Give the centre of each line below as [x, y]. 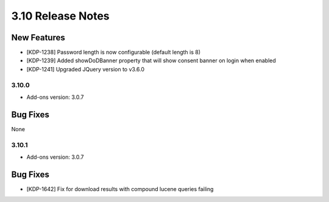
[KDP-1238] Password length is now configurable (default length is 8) [114, 52]
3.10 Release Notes [60, 16]
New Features [38, 38]
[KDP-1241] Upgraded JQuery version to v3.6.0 [86, 69]
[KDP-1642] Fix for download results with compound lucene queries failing [120, 189]
